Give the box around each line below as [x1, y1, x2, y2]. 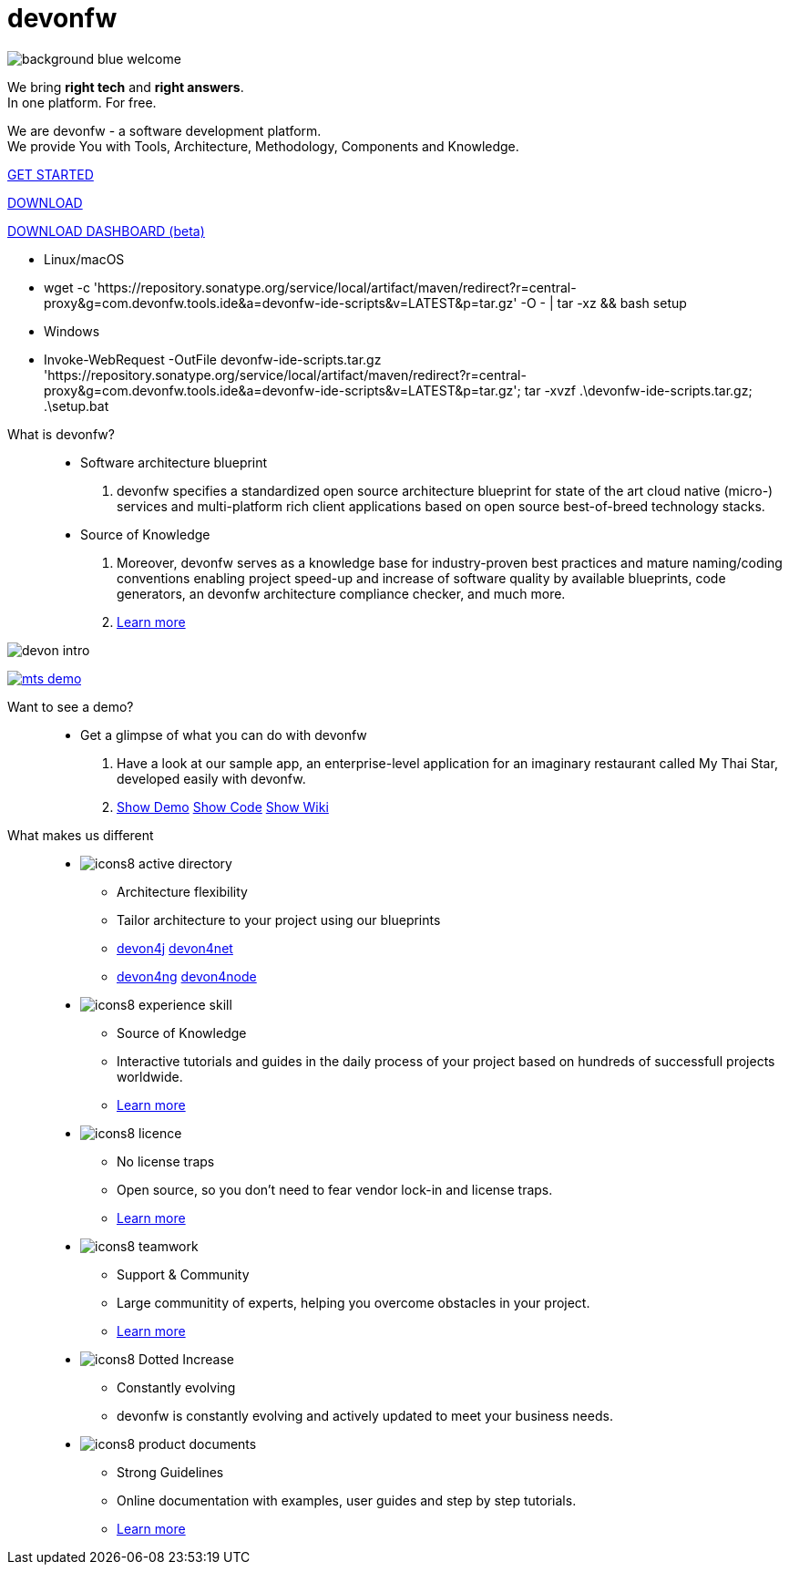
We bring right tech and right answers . [7, 78, 244, 95]
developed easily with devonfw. [117, 770, 306, 786]
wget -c [44, 279, 90, 295]
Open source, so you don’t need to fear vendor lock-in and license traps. [117, 1181, 553, 1197]
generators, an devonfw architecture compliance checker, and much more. [117, 585, 566, 601]
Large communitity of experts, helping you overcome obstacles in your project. [117, 1294, 590, 1310]
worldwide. [117, 1068, 183, 1084]
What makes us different [7, 827, 154, 843]
